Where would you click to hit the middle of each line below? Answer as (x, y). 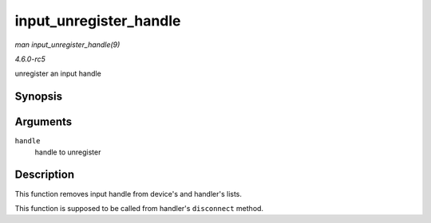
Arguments (43, 122)
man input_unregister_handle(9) (67, 45)
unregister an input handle (58, 74)
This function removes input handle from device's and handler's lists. (129, 194)
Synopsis (39, 97)
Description (45, 175)
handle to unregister (68, 152)
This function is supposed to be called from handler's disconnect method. (139, 208)
